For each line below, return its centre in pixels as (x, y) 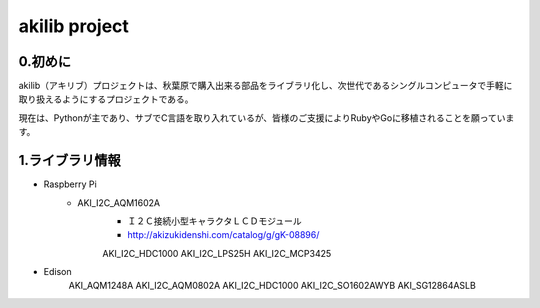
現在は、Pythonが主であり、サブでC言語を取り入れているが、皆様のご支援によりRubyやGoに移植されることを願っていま (266, 117)
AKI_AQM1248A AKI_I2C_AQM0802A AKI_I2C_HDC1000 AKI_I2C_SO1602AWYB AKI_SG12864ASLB (272, 286)
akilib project (74, 26)
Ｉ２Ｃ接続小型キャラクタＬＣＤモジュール (214, 221)
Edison (57, 272)
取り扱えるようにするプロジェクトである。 (106, 99)
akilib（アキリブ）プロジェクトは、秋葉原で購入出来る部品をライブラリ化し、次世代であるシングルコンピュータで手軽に (265, 86)
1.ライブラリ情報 (70, 160)
